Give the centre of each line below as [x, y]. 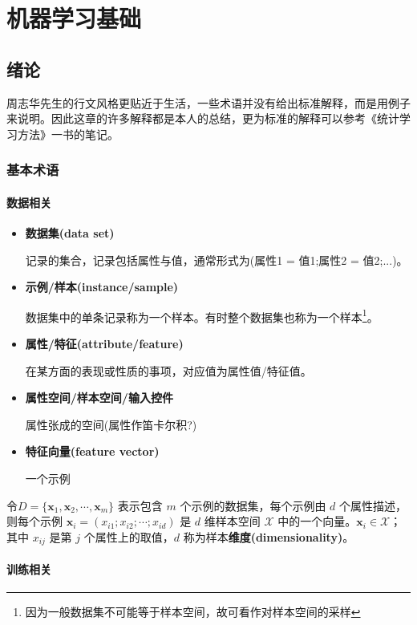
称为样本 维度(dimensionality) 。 [269, 536]
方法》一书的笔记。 [68, 134]
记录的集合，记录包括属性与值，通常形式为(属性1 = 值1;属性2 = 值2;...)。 [217, 260]
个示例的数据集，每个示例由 [253, 505]
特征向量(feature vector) [92, 451]
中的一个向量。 [317, 521]
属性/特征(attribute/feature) [104, 344]
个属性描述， [372, 505]
